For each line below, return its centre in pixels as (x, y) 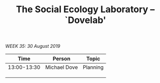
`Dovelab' (85, 20)
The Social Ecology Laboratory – (85, 9)
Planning (93, 67)
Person (61, 59)
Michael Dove (61, 67)
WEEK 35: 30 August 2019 (33, 46)
